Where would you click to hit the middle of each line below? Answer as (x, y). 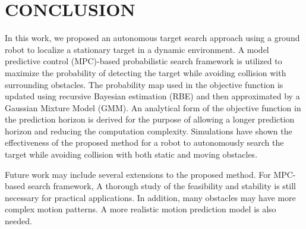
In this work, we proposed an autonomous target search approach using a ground (152, 38)
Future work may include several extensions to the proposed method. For (138, 174)
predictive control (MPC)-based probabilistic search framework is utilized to (143, 61)
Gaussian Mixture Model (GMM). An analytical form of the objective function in (153, 107)
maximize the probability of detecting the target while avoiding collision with (146, 72)
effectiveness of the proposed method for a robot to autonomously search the (144, 142)
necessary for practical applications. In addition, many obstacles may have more (150, 197)
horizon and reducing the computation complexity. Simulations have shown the (149, 131)
